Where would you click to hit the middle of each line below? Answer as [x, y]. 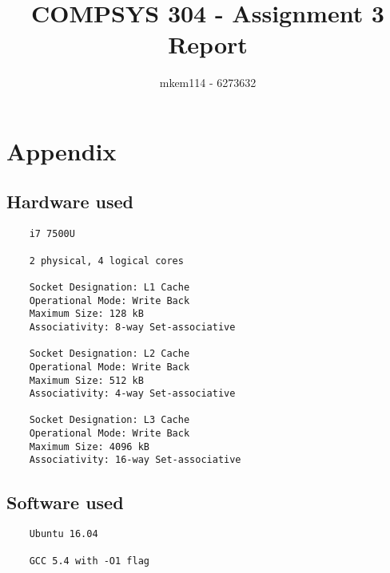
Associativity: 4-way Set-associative [132, 394]
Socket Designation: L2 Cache [109, 354]
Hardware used [70, 202]
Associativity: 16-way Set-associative [135, 460]
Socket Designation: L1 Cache [109, 287]
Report [208, 44]
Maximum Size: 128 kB [86, 314]
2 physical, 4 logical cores [106, 261]
